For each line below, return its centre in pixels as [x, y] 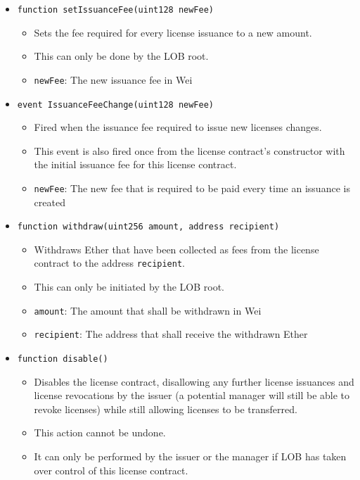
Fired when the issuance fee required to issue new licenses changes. [178, 127]
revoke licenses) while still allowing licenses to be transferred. [166, 409]
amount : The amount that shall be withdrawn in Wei [148, 310]
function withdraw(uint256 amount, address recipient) [148, 227]
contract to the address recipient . [109, 263]
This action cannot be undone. [100, 432]
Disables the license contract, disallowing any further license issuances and [194, 381]
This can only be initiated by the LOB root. [129, 287]
